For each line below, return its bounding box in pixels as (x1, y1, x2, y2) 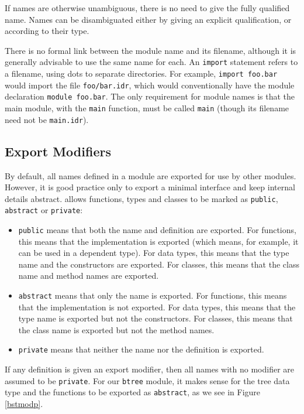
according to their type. (5, 25, 89, 37)
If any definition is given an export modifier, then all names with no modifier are (5, 363, 295, 375)
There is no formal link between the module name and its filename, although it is (5, 44, 296, 56)
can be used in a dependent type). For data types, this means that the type (18, 247, 289, 259)
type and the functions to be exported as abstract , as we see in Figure (5, 386, 261, 398)
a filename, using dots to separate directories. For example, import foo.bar (5, 67, 278, 80)
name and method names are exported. (18, 269, 159, 282)
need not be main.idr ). (5, 113, 89, 125)
